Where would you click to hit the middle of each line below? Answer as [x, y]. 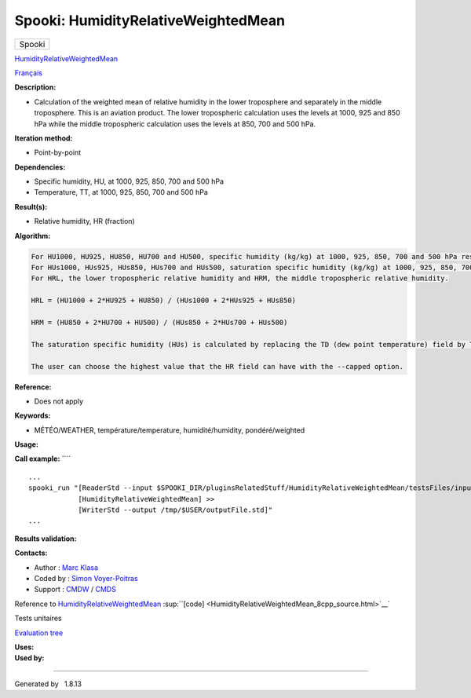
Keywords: [33, 415]
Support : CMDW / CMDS [75, 590]
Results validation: [46, 539]
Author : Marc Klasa [66, 567]
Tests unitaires [38, 618]
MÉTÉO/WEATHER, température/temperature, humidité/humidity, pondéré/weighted [170, 430]
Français [29, 73]
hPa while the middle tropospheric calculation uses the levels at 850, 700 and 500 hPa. [175, 124]
